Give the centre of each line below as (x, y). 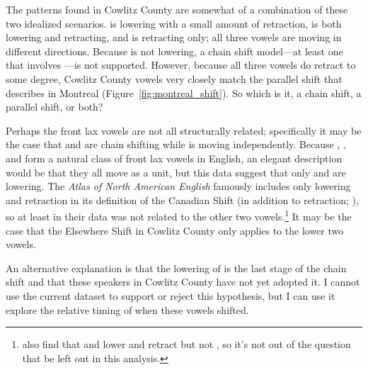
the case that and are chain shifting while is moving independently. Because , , (176, 144)
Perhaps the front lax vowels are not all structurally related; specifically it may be (184, 130)
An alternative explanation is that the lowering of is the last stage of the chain (176, 268)
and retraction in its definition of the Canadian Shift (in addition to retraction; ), (182, 200)
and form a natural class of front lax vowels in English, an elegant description (174, 158)
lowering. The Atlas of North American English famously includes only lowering (178, 186)
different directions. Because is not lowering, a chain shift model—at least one (174, 51)
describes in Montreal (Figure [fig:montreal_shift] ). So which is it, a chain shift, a (184, 92)
